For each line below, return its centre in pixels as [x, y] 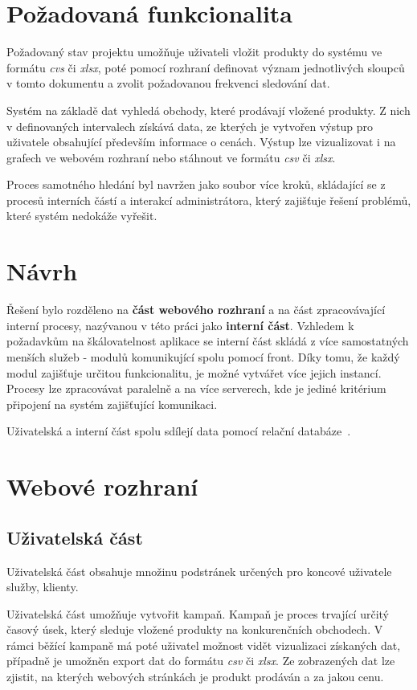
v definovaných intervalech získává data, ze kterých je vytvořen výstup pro [190, 126]
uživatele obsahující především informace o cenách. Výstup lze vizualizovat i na [201, 142]
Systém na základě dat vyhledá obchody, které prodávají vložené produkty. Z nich [208, 110]
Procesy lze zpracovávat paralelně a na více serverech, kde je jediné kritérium [196, 388]
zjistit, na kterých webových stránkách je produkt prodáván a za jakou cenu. [195, 677]
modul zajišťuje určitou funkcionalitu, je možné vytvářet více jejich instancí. [194, 372]
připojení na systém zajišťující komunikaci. [112, 404]
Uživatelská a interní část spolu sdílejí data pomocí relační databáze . [179, 431]
